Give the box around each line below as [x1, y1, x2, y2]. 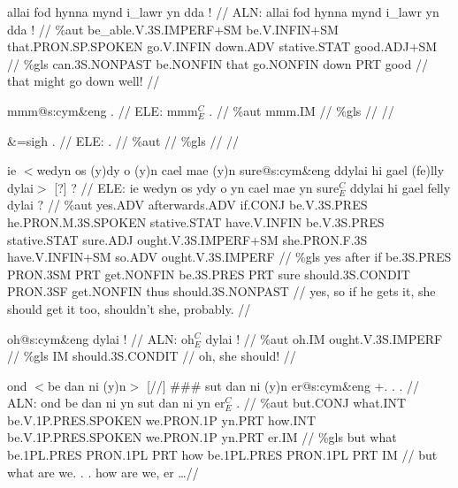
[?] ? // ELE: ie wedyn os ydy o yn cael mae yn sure [54, 178, 340, 196]
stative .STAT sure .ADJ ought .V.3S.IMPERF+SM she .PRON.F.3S [7, 230, 368, 248]
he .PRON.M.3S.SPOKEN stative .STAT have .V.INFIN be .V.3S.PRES [7, 212, 385, 231]
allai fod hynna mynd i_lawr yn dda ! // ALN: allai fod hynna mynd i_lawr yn [7, 3, 439, 20]
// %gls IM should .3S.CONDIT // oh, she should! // [7, 347, 296, 365]
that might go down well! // [7, 72, 160, 90]
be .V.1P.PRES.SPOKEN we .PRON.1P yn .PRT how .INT [7, 410, 317, 429]
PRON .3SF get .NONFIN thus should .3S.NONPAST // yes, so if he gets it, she [7, 282, 436, 301]
